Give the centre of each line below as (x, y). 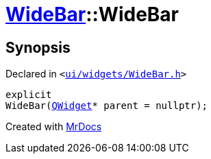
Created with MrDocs (54, 127)
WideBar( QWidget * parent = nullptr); (107, 106)
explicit (29, 95)
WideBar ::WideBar (92, 14)
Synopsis (38, 47)
